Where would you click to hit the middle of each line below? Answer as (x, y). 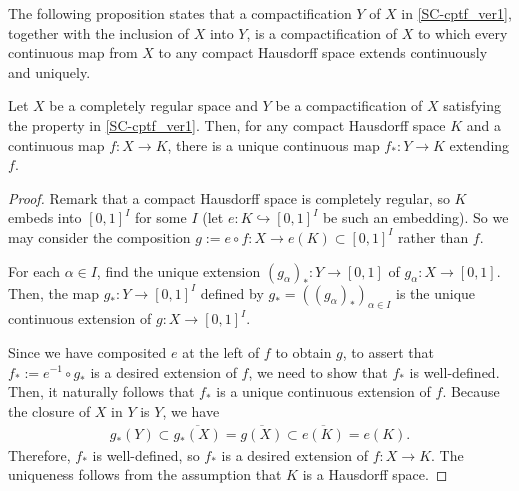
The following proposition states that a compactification (180, 13)
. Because (471, 391)
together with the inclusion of (98, 32)
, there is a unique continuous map (273, 144)
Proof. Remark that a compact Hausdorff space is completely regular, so (229, 197)
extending (479, 144)
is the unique (436, 292)
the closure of (49, 410)
